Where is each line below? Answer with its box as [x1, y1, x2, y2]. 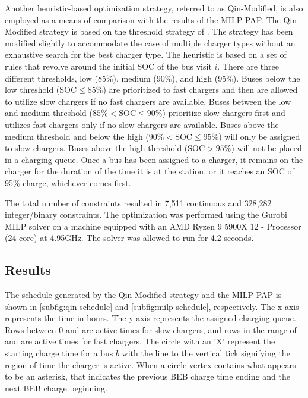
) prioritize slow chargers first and [162, 106, 285, 119]
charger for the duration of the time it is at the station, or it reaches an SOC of [5, 165, 294, 177]
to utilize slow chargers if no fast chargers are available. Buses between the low [5, 95, 291, 107]
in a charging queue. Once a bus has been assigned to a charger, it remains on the [5, 153, 303, 165]
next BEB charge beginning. [5, 381, 107, 394]
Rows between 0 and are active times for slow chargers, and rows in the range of [5, 323, 297, 336]
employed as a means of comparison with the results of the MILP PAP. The [5, 13, 281, 26]
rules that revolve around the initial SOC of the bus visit [5, 59, 212, 72]
